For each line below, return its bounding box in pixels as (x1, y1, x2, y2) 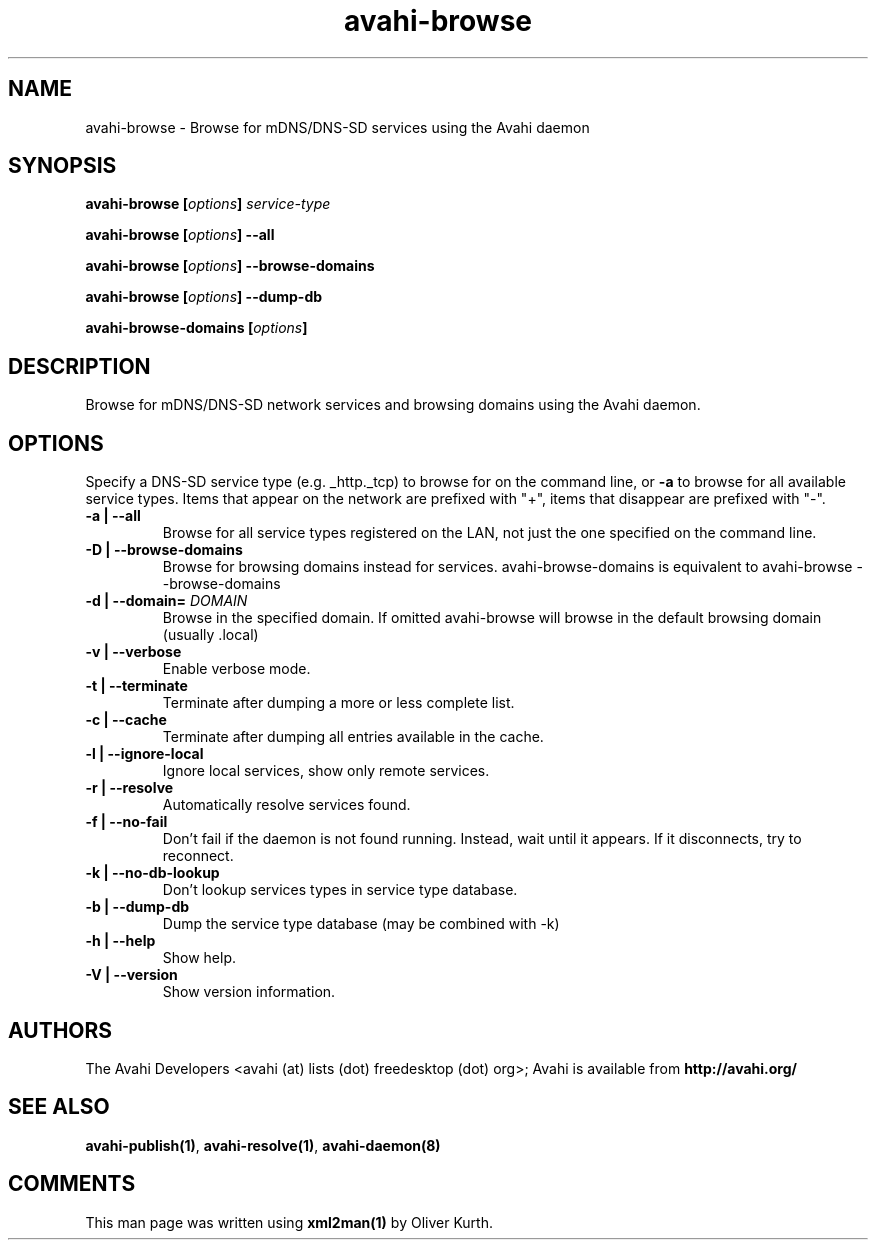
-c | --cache (85, 711, 167, 729)
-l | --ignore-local (85, 745, 204, 763)
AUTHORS (8, 1017, 113, 1043)
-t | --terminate (85, 677, 188, 695)
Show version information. (162, 983, 336, 1001)
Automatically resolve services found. (162, 796, 411, 814)
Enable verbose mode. (162, 660, 311, 678)
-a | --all (85, 507, 141, 525)
